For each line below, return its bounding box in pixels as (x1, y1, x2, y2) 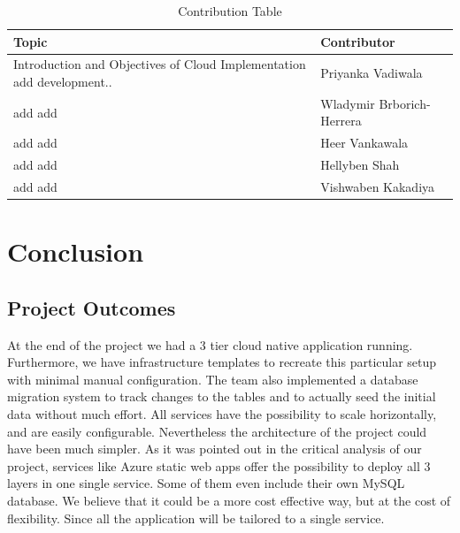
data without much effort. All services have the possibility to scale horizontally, (7, 405, 437, 423)
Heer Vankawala (320, 133, 409, 152)
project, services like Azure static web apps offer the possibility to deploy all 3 (7, 456, 431, 475)
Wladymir (320, 94, 375, 112)
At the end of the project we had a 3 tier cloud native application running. (7, 335, 413, 354)
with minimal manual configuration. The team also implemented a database (7, 369, 418, 388)
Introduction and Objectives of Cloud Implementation (13, 55, 306, 73)
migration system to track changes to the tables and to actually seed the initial (7, 387, 436, 406)
